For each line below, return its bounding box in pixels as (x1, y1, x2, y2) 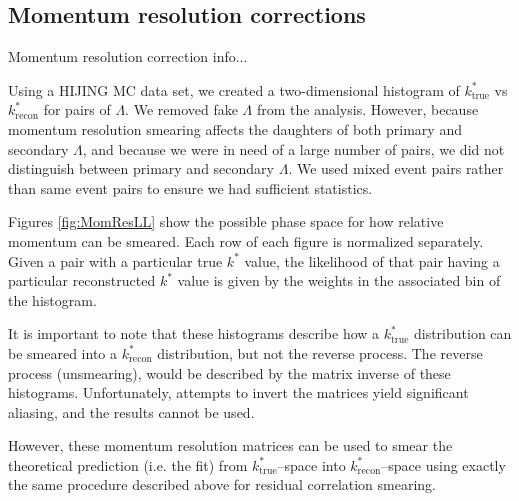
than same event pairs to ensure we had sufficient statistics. (8, 177, 373, 198)
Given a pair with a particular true (8, 250, 223, 271)
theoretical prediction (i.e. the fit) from (8, 454, 248, 475)
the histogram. (8, 289, 97, 310)
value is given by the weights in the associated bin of (177, 270, 501, 291)
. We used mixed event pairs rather (288, 158, 504, 179)
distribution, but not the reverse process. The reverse (157, 342, 483, 363)
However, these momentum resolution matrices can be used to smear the (8, 435, 453, 456)
